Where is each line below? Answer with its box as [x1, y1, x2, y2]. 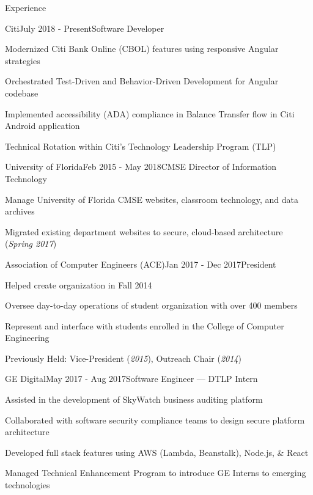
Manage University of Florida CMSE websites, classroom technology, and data [5, 193, 299, 205]
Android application [5, 119, 80, 132]
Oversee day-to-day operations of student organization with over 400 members [5, 299, 298, 312]
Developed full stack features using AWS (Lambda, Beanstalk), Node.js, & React [5, 446, 309, 458]
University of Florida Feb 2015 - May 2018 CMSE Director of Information [5, 160, 277, 173]
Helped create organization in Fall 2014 [5, 278, 152, 291]
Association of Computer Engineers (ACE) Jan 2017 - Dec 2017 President [5, 257, 276, 270]
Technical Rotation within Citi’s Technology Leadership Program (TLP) [5, 139, 276, 152]
